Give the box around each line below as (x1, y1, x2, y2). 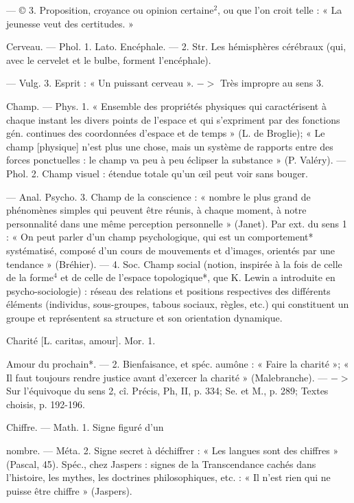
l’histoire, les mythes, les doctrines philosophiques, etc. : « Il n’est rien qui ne (6, 470, 331, 484)
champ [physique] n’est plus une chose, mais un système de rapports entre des (6, 139, 333, 153)
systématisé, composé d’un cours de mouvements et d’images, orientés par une (6, 243, 335, 257)
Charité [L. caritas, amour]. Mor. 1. (6, 333, 156, 348)
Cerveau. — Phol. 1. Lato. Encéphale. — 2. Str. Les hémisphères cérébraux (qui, (6, 39, 346, 54)
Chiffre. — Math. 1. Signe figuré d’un (6, 420, 164, 434)
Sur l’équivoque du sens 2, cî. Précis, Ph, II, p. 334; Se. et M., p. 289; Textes (6, 383, 329, 398)
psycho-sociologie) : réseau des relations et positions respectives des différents (6, 283, 331, 298)
